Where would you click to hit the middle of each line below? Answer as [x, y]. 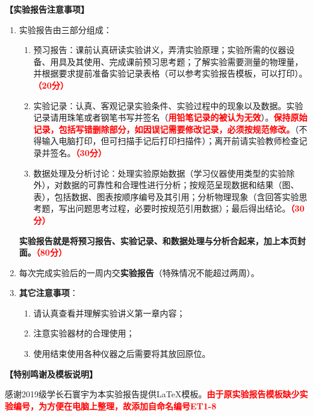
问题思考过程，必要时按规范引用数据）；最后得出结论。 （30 [190, 208]
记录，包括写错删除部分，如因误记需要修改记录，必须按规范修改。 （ [166, 129]
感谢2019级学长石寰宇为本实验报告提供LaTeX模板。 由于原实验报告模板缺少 [152, 394]
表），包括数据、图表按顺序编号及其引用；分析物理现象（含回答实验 [166, 196]
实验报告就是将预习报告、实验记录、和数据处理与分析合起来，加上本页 [158, 240]
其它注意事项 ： [48, 293]
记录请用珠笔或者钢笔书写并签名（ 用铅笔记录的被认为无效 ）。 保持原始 [170, 117]
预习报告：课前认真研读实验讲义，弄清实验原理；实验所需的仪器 [160, 50]
